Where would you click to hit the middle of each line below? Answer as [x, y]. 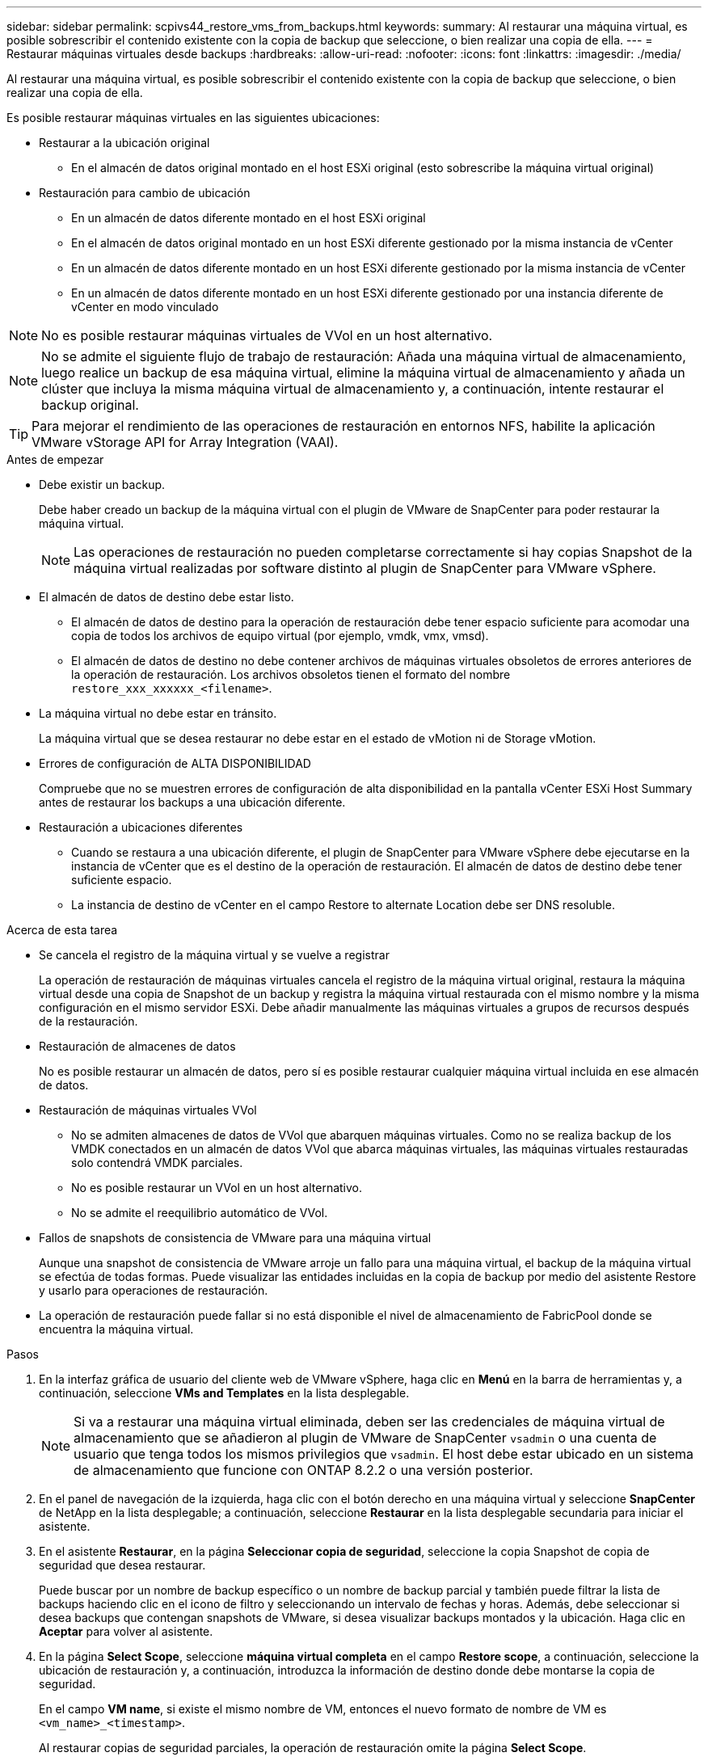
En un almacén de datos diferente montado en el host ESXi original [249, 218]
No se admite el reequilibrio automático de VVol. [200, 1213]
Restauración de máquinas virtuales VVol [148, 1110]
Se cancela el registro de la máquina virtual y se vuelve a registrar [214, 955]
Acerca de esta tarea [62, 930]
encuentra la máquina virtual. [116, 1329]
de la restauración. [88, 1021]
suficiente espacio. [122, 880]
